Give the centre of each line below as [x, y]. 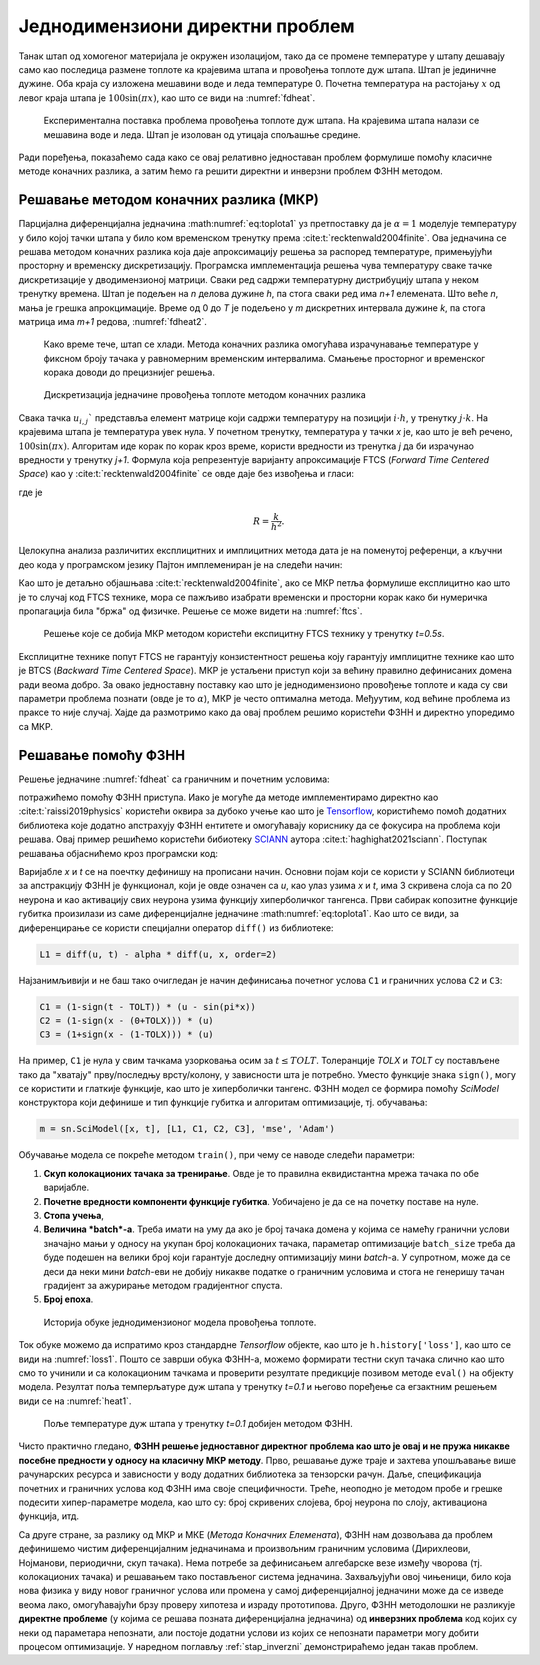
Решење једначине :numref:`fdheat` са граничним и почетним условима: [174, 779]
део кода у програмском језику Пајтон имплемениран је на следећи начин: [180, 564]
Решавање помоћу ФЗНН [101, 755]
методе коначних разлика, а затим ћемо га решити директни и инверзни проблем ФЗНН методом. [231, 171]
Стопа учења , [74, 1215]
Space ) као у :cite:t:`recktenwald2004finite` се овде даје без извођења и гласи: [186, 474]
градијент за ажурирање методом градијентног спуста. [163, 1285]
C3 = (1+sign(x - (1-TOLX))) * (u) [126, 1034]
